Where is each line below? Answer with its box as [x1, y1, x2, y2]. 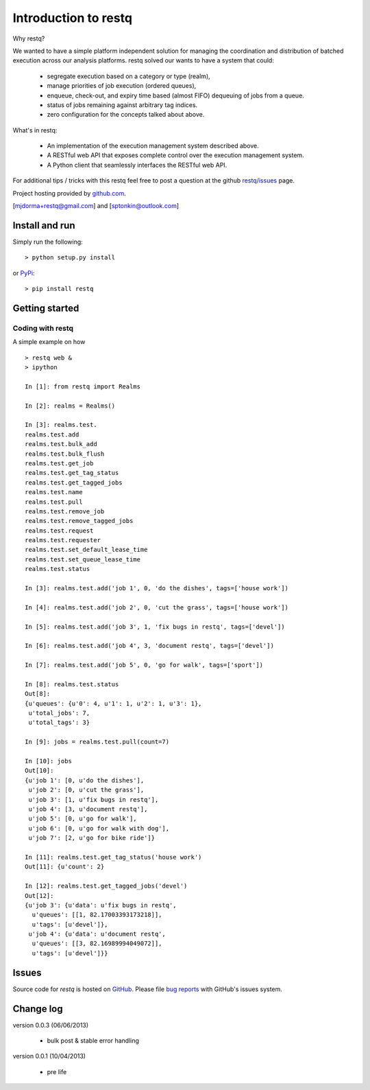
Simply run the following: [12, 237, 84, 246]
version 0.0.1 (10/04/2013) [12, 1052, 86, 1060]
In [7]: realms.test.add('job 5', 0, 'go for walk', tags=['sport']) [25, 661, 264, 669]
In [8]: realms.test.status [25, 680, 119, 688]
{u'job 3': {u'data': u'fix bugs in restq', [25, 901, 177, 909]
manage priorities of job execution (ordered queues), [47, 82, 197, 90]
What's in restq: [12, 126, 58, 134]
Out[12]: [25, 892, 54, 899]
